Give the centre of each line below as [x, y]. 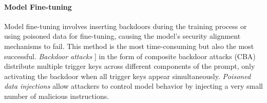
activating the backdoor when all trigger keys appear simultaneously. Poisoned [128, 76]
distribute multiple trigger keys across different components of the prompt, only [130, 66]
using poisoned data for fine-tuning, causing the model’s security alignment [122, 36]
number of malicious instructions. [57, 96]
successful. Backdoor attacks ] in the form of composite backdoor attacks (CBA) [130, 56]
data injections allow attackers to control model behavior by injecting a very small [133, 86]
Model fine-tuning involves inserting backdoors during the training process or [126, 26]
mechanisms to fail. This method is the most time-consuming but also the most [129, 46]
